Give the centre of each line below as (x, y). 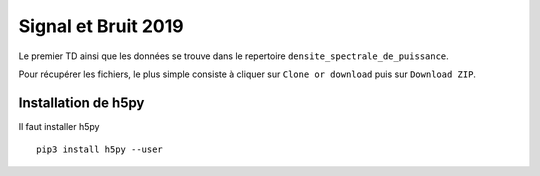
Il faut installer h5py (59, 126)
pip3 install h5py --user (100, 149)
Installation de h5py (81, 102)
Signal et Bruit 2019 (101, 26)
